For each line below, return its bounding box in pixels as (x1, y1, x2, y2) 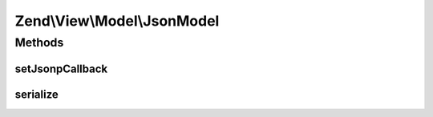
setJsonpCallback (14, 62, 108, 75)
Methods (14, 35, 64, 50)
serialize (14, 87, 59, 101)
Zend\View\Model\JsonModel (14, 12, 220, 30)
